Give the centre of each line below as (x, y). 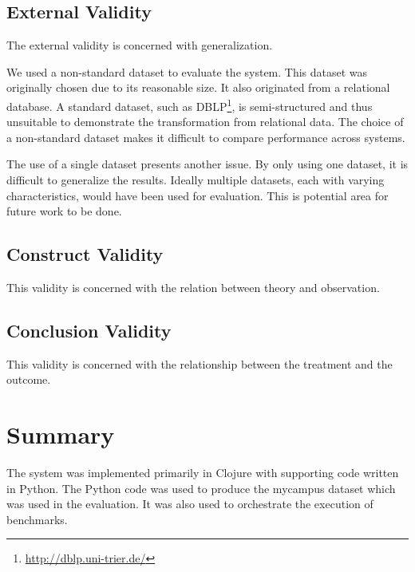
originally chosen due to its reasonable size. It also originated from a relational (198, 87)
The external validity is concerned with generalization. (140, 45)
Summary (61, 434)
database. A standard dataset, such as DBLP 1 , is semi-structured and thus (190, 105)
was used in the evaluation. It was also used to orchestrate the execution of (190, 504)
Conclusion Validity (89, 330)
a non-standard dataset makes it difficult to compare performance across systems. (206, 137)
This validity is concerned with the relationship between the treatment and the (200, 363)
